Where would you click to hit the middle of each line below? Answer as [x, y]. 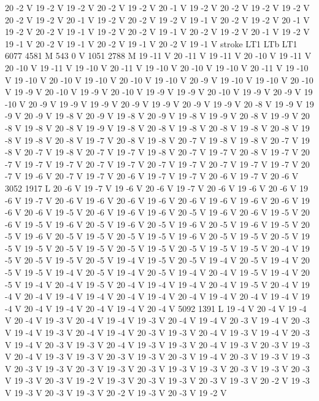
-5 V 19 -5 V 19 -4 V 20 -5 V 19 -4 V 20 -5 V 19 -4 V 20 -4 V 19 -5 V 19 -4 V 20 [157, 272]
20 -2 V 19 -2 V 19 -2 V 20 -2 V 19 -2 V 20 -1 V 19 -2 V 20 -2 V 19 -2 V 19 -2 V [157, 7]
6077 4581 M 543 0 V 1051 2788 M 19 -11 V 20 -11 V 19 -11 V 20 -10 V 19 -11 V [158, 56]
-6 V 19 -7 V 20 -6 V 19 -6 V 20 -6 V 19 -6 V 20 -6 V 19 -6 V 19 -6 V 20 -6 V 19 [157, 200]
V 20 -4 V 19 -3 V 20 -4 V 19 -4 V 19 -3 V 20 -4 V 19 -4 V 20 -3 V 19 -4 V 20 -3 [157, 320]
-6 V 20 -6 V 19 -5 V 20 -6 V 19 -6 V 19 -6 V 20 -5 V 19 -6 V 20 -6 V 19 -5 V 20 [157, 212]
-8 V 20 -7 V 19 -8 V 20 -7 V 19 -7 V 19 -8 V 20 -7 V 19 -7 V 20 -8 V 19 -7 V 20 [157, 152]
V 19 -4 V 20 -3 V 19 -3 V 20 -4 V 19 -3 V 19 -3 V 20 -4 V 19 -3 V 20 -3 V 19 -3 [157, 344]
